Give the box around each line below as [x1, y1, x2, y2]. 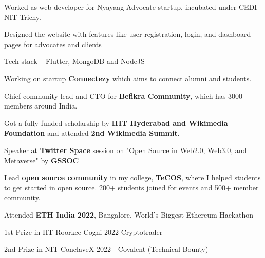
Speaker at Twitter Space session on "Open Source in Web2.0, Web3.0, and [4, 144, 247, 155]
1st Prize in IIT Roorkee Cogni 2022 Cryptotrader [4, 226, 163, 237]
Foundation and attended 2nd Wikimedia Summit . [4, 127, 180, 138]
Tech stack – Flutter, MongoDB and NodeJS [4, 56, 145, 67]
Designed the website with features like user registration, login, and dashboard [4, 29, 251, 39]
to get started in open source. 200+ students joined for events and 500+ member [4, 182, 259, 192]
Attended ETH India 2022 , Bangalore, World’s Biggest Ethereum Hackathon [4, 209, 254, 220]
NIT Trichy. [4, 11, 41, 22]
